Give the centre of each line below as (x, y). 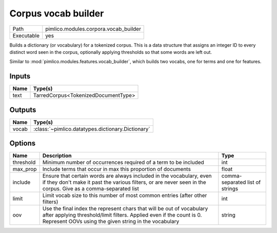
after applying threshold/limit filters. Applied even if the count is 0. (122, 215)
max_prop (25, 169)
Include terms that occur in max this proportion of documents (116, 169)
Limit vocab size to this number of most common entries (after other (125, 196)
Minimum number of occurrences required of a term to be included (123, 163)
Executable (26, 35)
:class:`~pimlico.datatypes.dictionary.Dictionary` (92, 129)
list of (254, 182)
